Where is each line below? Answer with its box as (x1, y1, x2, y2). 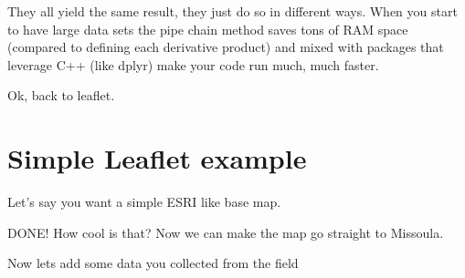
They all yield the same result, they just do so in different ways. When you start (7, 2, 458, 20)
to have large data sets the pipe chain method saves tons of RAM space (7, 19, 408, 38)
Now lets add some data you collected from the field (7, 253, 299, 273)
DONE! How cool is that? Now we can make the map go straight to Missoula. (7, 222, 444, 242)
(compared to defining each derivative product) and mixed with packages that (7, 37, 444, 57)
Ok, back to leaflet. (7, 86, 115, 105)
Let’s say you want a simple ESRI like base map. (7, 192, 281, 211)
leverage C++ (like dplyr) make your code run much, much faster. (7, 55, 379, 74)
